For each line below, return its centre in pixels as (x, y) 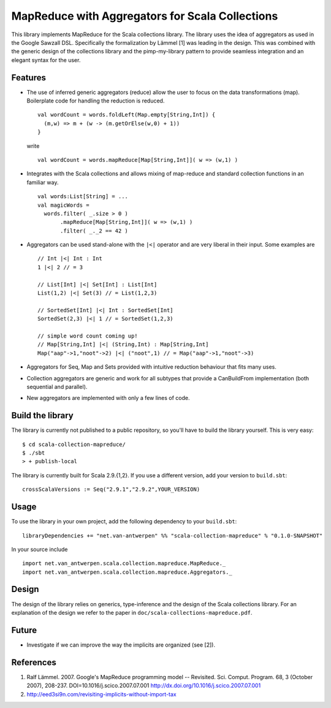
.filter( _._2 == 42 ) (94, 231)
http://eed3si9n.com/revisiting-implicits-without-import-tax (102, 694)
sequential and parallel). (57, 387)
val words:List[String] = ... (83, 197)
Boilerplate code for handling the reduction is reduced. (96, 101)
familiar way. (43, 182)
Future (24, 630)
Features (29, 78)
